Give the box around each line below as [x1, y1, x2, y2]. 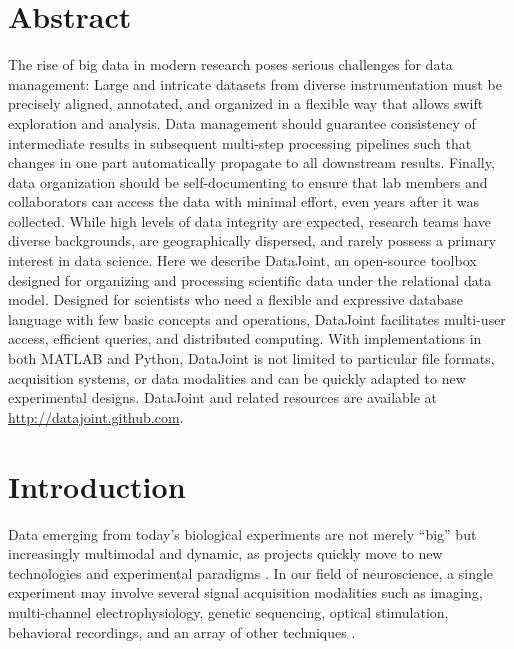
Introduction [8, 465, 186, 506]
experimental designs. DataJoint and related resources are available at [8, 387, 438, 408]
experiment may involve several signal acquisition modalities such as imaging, [8, 582, 483, 603]
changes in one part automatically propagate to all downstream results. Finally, [8, 152, 495, 173]
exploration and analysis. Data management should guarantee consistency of [8, 112, 476, 133]
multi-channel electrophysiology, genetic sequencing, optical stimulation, [8, 601, 449, 622]
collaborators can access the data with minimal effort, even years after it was [8, 191, 480, 212]
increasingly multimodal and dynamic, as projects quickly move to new [8, 543, 443, 564]
